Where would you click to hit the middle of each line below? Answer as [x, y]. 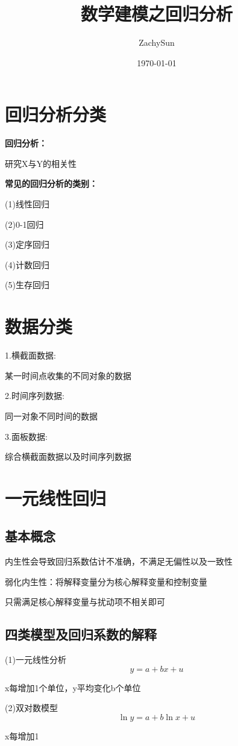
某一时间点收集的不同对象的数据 [68, 375]
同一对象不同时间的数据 [51, 415]
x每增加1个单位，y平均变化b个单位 [73, 687]
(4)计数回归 [27, 264]
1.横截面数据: [30, 355]
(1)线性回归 [27, 204]
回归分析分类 [56, 114]
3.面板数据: [26, 436]
